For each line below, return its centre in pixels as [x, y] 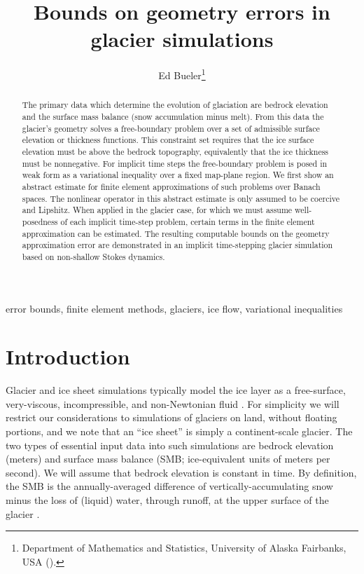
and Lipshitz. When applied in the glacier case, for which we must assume [157, 210]
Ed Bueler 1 [182, 74]
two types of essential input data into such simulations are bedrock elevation [170, 445]
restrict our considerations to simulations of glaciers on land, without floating [171, 417]
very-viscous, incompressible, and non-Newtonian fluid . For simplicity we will [173, 403]
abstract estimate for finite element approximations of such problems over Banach [171, 186]
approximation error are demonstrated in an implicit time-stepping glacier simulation [177, 245]
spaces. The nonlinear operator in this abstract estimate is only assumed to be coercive [181, 198]
